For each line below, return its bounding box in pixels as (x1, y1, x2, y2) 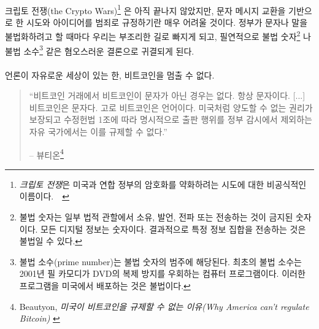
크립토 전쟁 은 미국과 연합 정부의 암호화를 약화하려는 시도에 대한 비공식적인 (19, 177, 307, 190)
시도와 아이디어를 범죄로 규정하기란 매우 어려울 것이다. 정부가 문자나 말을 (26, 15, 308, 28)
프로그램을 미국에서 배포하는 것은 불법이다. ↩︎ (19, 279, 191, 292)
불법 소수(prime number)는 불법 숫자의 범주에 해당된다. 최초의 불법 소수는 (19, 255, 302, 268)
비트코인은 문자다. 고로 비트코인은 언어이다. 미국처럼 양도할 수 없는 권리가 (29, 101, 313, 114)
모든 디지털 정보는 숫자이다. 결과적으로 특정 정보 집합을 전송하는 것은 (40, 222, 306, 235)
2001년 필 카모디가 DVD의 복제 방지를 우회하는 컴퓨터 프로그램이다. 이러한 (19, 267, 306, 280)
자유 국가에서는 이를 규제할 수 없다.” (29, 125, 167, 137)
